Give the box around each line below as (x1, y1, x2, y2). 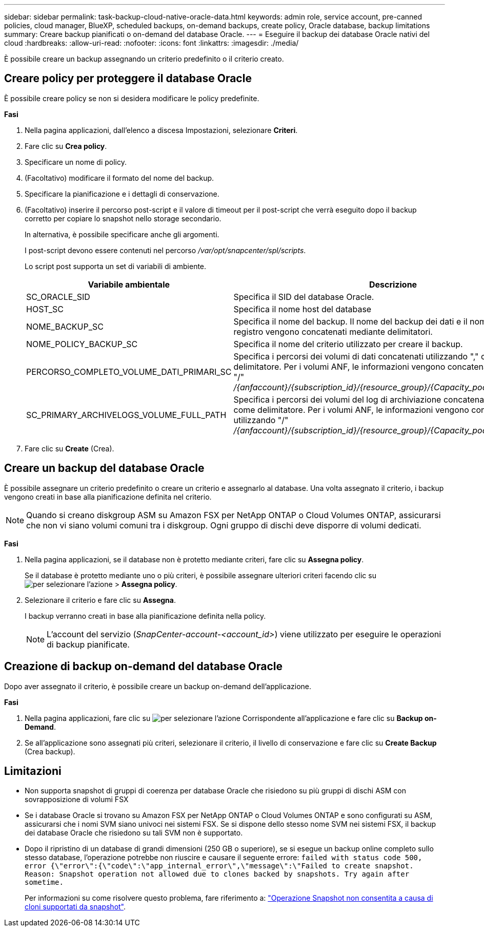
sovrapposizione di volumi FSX (25, 795, 129, 804)
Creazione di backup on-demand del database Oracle (4, 660, 283, 673)
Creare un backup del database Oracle (4, 462, 205, 475)
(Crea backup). (25, 747, 75, 756)
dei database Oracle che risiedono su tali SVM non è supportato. (25, 828, 243, 838)
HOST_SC (26, 303, 64, 314)
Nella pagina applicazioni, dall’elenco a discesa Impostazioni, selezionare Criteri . (25, 125, 298, 135)
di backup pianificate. (47, 639, 130, 650)
